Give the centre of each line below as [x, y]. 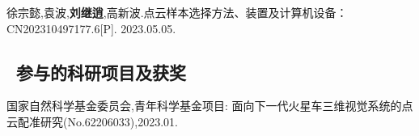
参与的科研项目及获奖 [102, 72]
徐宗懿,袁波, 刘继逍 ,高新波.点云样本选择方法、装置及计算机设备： [177, 12]
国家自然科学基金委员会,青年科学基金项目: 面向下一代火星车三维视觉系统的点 [210, 106]
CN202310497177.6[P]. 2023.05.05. [91, 28]
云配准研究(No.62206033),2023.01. [92, 121]
